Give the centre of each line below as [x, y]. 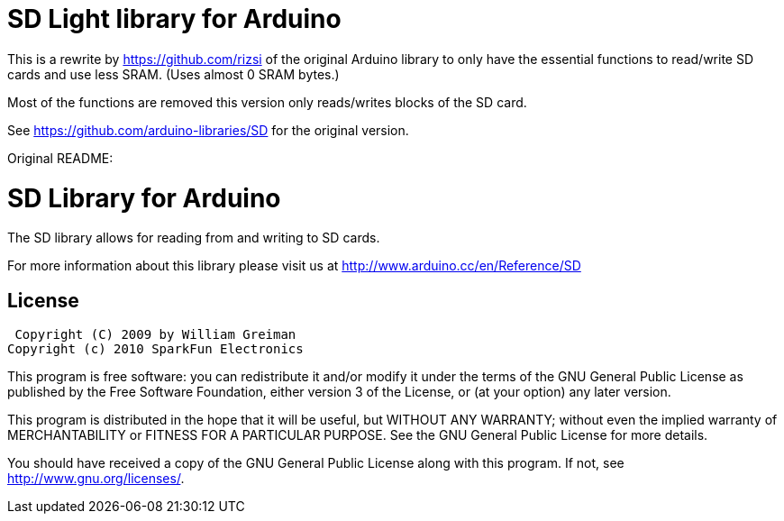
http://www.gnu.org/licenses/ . [96, 479]
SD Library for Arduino [144, 198]
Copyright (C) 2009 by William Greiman [155, 335]
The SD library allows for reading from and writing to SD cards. [194, 238]
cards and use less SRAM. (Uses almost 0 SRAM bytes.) [173, 74]
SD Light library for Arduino [174, 19]
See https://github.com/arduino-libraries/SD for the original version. [208, 130]
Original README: [60, 158]
